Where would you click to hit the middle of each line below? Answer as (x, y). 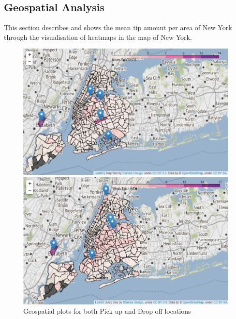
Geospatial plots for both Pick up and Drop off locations (107, 311)
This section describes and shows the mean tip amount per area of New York (118, 27)
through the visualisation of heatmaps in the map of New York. (98, 37)
